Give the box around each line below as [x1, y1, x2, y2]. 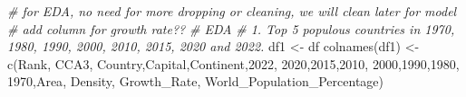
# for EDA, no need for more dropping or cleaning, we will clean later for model [7, 2, 457, 20]
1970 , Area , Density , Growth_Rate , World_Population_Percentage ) [7, 72, 383, 91]
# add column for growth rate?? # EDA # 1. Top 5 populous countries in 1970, [7, 19, 455, 38]
